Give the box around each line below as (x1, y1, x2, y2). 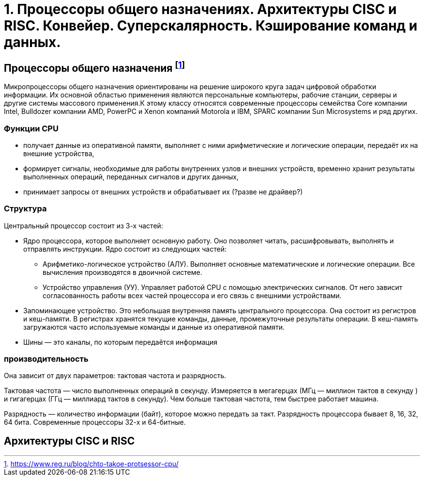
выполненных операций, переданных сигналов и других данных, (23, 172, 239, 181)
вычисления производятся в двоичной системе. (43, 268, 202, 276)
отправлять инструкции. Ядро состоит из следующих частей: (23, 244, 227, 253)
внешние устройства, (23, 149, 94, 158)
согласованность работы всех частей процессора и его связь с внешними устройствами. (43, 291, 342, 300)
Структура (4, 204, 47, 214)
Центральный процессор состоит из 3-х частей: (4, 221, 163, 230)
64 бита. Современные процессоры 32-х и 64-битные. (4, 418, 186, 427)
